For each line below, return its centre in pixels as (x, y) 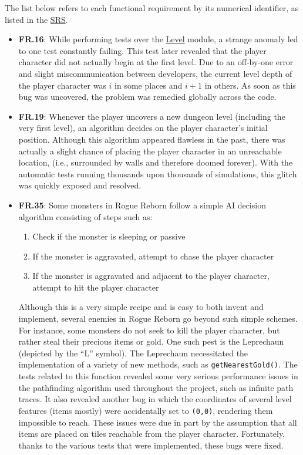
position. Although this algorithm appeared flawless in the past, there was (152, 139)
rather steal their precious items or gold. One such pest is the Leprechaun (151, 341)
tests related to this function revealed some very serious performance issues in (158, 376)
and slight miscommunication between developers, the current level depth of (155, 73)
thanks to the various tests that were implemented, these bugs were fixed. (151, 445)
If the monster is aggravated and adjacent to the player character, (151, 276)
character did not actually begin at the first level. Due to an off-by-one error (156, 62)
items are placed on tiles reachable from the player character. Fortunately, (152, 434)
